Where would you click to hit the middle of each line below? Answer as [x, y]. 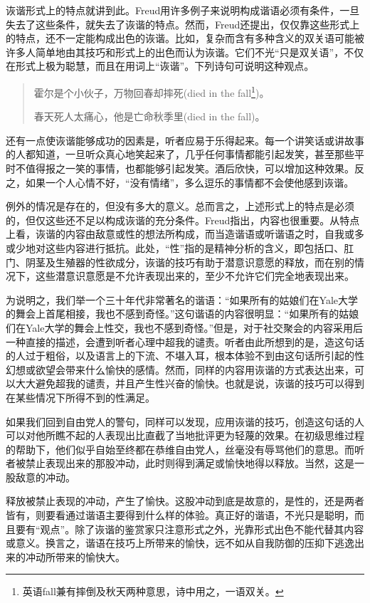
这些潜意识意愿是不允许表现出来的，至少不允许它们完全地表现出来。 [195, 276]
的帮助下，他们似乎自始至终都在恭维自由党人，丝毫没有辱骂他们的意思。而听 [185, 449]
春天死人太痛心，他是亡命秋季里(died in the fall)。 [149, 116]
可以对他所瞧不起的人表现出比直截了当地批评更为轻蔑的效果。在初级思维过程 [185, 435]
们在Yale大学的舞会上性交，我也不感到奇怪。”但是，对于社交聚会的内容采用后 [185, 327]
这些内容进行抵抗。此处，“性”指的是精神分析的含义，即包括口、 [195, 247]
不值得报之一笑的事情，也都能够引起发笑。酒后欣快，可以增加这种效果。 [185, 168]
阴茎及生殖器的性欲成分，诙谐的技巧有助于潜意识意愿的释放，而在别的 [190, 262]
